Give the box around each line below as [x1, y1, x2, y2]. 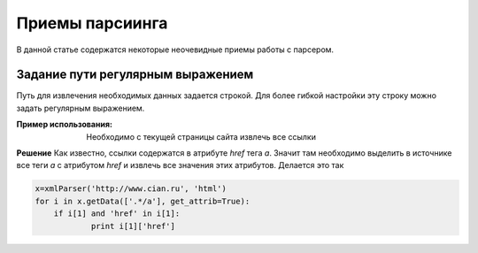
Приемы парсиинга [16, 13, 168, 33]
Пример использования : [16, 119, 112, 130]
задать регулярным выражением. [16, 103, 145, 113]
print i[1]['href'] [90, 221, 176, 231]
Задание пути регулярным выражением [16, 67, 254, 82]
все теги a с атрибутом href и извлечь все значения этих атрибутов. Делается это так [16, 160, 344, 171]
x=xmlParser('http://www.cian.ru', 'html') [35, 184, 227, 194]
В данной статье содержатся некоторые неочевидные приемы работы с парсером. [16, 44, 335, 55]
